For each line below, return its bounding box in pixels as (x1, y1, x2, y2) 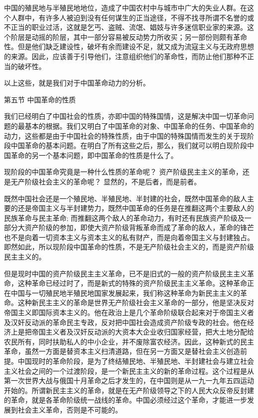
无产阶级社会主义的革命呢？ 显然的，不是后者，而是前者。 (10, 176, 201, 186)
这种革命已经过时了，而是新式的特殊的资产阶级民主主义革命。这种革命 (17, 278, 247, 288)
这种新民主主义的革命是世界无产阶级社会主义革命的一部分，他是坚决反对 (17, 297, 254, 308)
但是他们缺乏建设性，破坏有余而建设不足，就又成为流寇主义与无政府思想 (17, 41, 254, 52)
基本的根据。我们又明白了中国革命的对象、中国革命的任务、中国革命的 (24, 120, 254, 131)
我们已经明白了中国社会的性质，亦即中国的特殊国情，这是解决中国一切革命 (4, 111, 247, 121)
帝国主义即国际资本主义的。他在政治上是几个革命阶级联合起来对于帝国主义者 (4, 307, 254, 318)
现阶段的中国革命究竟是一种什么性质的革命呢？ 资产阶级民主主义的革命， (4, 167, 243, 177)
